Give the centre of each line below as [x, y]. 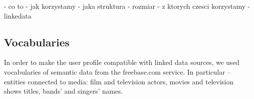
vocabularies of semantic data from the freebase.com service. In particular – [117, 71]
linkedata [18, 15]
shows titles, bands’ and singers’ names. [63, 91]
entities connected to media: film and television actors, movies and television [119, 81]
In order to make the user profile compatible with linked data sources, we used [122, 62]
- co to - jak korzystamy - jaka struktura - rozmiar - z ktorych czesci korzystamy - [127, 6]
